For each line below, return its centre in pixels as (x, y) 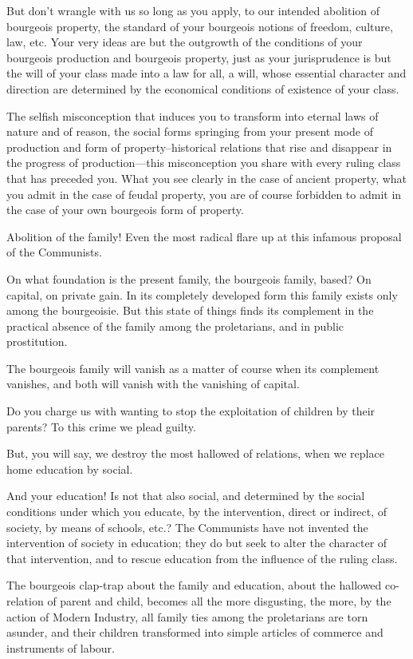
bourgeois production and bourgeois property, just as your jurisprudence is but (199, 57)
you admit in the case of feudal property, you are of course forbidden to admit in (204, 194)
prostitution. (37, 341)
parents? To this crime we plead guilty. (101, 426)
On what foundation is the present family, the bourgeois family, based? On (189, 278)
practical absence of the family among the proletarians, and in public (175, 326)
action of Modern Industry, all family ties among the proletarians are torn (187, 616)
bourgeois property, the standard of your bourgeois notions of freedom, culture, (200, 26)
